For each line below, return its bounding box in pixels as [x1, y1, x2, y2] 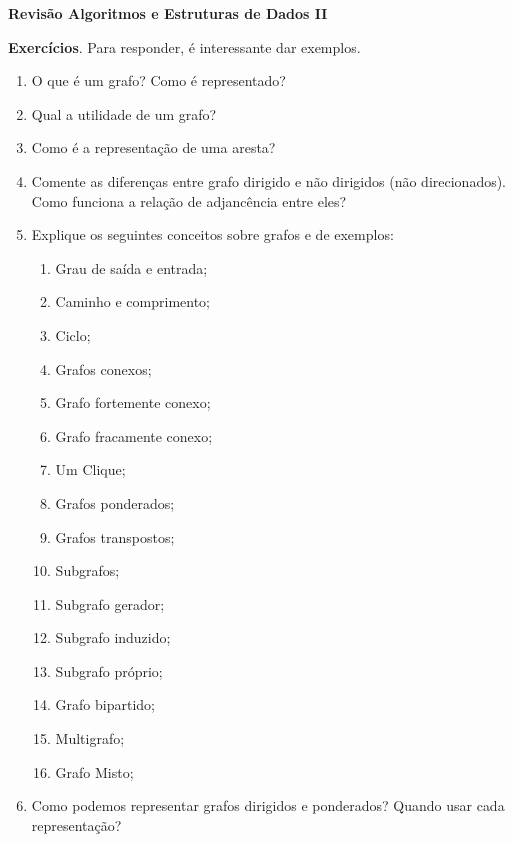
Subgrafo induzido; [55, 627, 171, 648]
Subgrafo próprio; [55, 660, 163, 681]
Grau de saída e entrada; [55, 257, 208, 278]
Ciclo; [55, 324, 91, 345]
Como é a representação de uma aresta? [31, 137, 276, 158]
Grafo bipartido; [55, 694, 155, 715]
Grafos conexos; [55, 358, 152, 379]
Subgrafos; [55, 560, 120, 581]
